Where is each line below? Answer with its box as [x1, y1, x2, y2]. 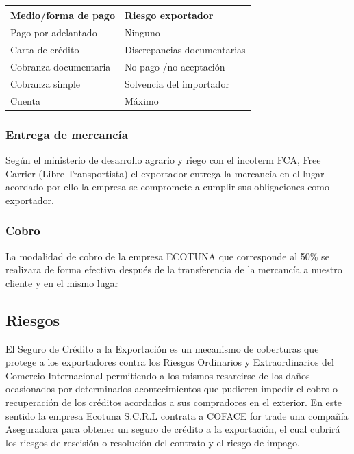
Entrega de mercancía [5, 125, 128, 142]
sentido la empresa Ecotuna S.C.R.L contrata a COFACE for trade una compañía [5, 408, 349, 423]
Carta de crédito [10, 42, 79, 57]
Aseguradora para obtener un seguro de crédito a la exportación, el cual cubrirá [5, 422, 340, 436]
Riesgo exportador [124, 8, 214, 22]
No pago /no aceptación [124, 60, 225, 74]
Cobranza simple [10, 76, 81, 90]
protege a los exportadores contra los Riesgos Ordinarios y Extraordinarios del [5, 355, 335, 369]
